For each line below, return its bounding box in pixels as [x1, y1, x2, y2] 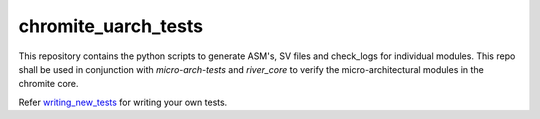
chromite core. [18, 78, 79, 90]
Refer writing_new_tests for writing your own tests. [18, 96, 228, 108]
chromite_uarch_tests [18, 15, 204, 37]
